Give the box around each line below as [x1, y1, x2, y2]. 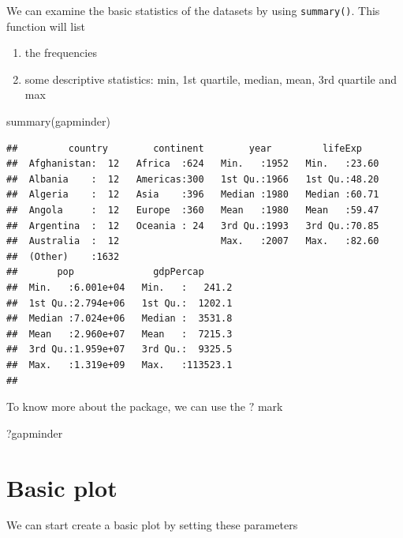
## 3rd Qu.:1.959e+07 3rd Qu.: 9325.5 [6, 344, 233, 356]
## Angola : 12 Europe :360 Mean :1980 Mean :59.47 [6, 205, 379, 216]
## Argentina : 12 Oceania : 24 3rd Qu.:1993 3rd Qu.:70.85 [6, 220, 379, 231]
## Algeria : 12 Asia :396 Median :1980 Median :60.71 [6, 189, 379, 201]
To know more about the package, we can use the [6, 398, 246, 415]
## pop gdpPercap [6, 266, 204, 278]
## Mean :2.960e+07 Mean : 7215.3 [6, 328, 233, 340]
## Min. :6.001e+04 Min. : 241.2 [6, 281, 233, 293]
